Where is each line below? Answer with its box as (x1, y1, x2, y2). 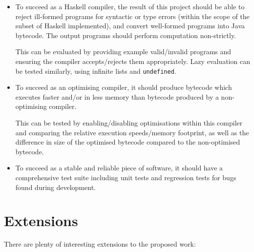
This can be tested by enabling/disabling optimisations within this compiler (15, 118, 243, 127)
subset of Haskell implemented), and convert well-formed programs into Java (15, 21, 245, 31)
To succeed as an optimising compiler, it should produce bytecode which (15, 82, 232, 92)
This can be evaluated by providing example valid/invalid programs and (15, 46, 232, 57)
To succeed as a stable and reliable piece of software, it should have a (15, 163, 223, 173)
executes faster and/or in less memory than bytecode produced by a (15, 91, 219, 102)
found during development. (15, 182, 96, 192)
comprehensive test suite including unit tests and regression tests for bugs (15, 172, 236, 182)
